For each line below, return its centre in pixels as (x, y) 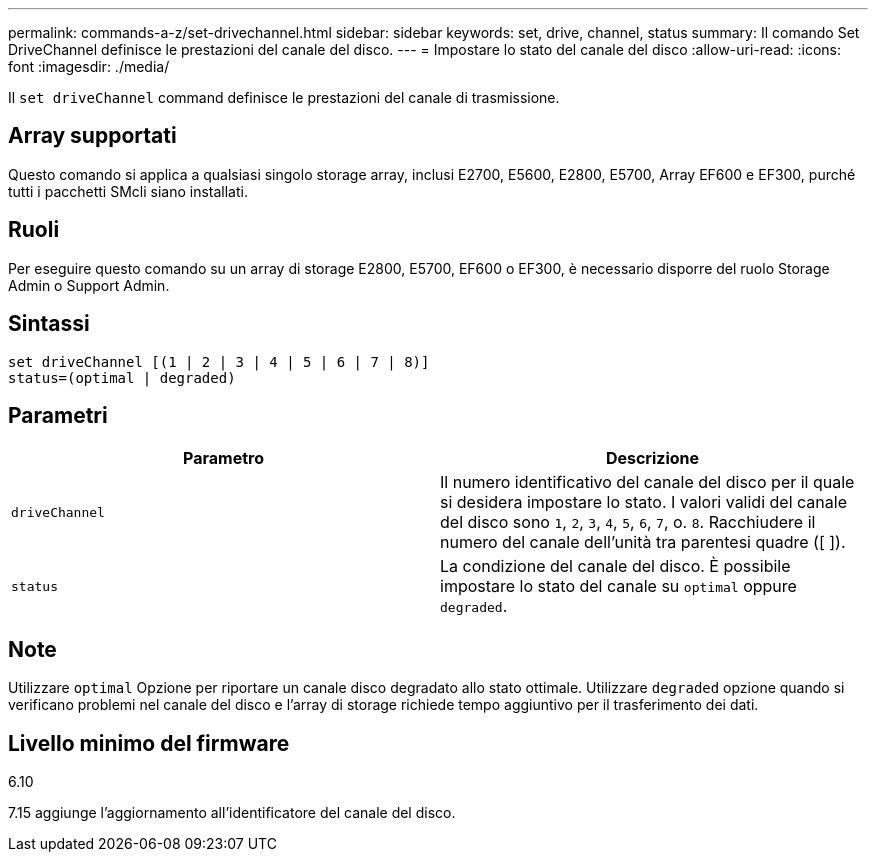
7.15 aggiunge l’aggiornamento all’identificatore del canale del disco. (232, 813)
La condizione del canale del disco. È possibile (615, 566)
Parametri (58, 415)
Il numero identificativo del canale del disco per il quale (647, 482)
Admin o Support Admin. (89, 285)
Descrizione (652, 458)
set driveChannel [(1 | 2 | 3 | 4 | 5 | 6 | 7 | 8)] (219, 361)
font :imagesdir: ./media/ (89, 66)
